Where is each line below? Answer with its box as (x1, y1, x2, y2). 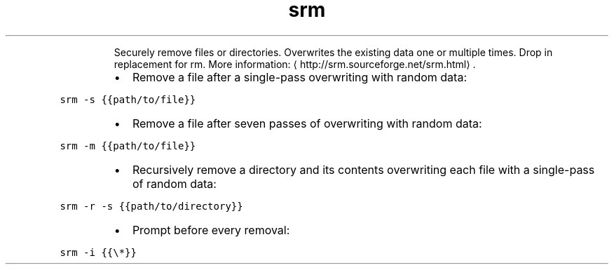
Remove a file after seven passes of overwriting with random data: (132, 116, 482, 130)
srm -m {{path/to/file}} (60, 140, 196, 151)
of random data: (132, 176, 217, 191)
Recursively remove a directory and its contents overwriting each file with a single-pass (132, 162, 595, 177)
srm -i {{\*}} (60, 246, 137, 258)
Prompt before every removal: (132, 222, 290, 237)
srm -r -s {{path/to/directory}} (60, 200, 243, 212)
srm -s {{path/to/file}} (60, 93, 196, 105)
